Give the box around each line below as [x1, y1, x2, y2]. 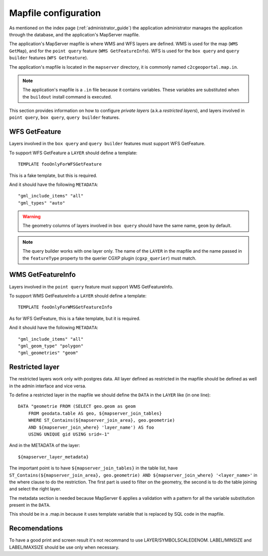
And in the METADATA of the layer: [9, 443, 80, 449]
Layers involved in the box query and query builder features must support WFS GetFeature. [9, 141, 205, 147]
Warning [22, 214, 41, 220]
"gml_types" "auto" [18, 200, 66, 206]
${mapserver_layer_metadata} [18, 454, 89, 460]
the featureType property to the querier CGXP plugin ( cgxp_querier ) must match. [22, 255, 197, 261]
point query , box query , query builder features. [9, 114, 120, 120]
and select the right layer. [9, 486, 62, 492]
